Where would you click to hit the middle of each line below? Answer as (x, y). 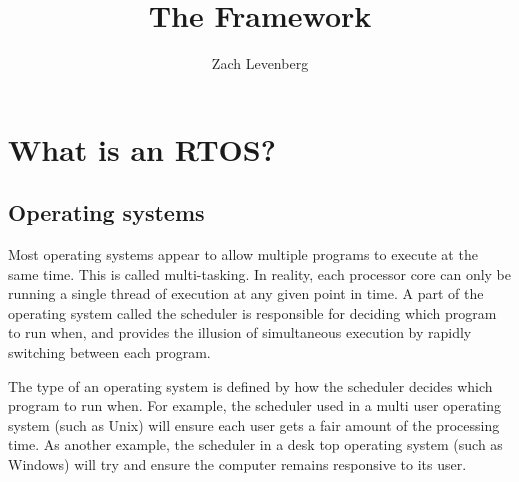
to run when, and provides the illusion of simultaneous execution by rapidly (240, 332)
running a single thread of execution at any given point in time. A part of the (246, 293)
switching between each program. (109, 352)
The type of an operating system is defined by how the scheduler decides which (250, 385)
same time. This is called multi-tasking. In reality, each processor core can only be (260, 273)
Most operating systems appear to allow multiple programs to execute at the (243, 254)
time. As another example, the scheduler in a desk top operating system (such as (255, 444)
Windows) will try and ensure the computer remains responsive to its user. (237, 464)
